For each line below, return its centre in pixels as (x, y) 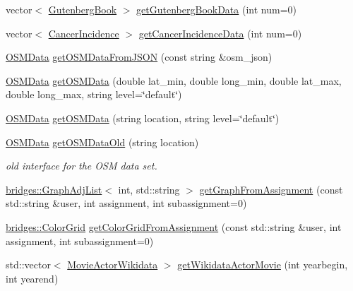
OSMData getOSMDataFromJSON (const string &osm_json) (139, 57)
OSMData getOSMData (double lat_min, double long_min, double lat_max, (174, 80)
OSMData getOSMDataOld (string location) (102, 142)
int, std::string (149, 189)
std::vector (28, 265)
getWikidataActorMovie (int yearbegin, (263, 265)
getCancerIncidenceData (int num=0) (220, 33)
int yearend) (32, 278)
